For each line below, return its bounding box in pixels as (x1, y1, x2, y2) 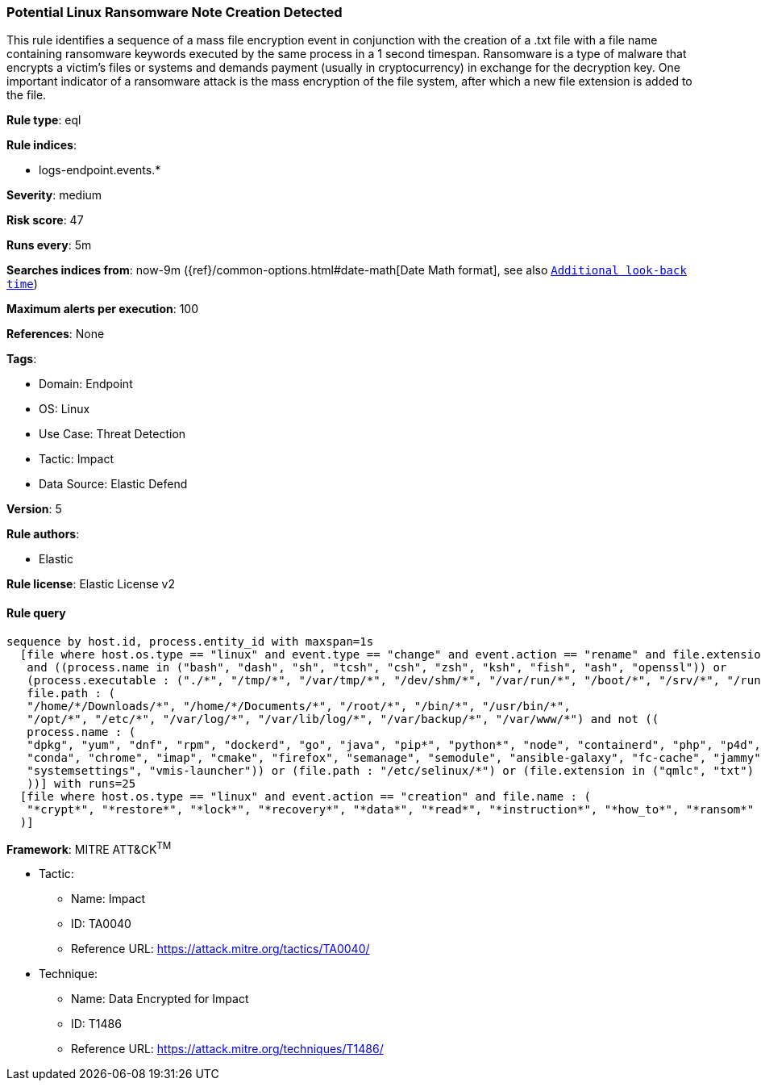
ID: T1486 (71, 1017, 122, 1031)
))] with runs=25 (27, 776, 136, 790)
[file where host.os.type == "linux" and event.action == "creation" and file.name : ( (19, 789, 591, 803)
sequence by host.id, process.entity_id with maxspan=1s (6, 634, 374, 648)
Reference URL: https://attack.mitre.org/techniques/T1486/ (71, 1042, 384, 1056)
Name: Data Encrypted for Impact (71, 992, 249, 1006)
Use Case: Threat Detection (39, 427, 186, 441)
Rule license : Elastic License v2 (6, 577, 175, 592)
